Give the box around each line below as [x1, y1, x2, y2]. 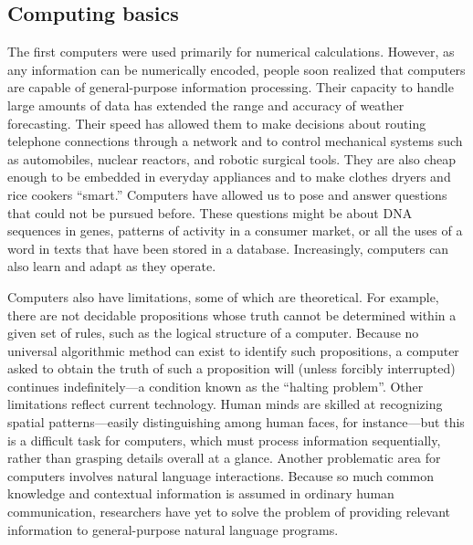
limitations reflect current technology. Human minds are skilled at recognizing [7, 394, 443, 414]
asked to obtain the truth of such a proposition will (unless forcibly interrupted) [7, 359, 456, 378]
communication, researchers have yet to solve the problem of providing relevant [7, 502, 450, 521]
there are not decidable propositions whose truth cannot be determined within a [7, 305, 457, 324]
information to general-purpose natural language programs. [7, 519, 339, 539]
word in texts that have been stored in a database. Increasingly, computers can [7, 238, 449, 257]
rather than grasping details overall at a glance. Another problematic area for [7, 448, 441, 467]
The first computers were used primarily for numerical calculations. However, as [7, 42, 455, 61]
